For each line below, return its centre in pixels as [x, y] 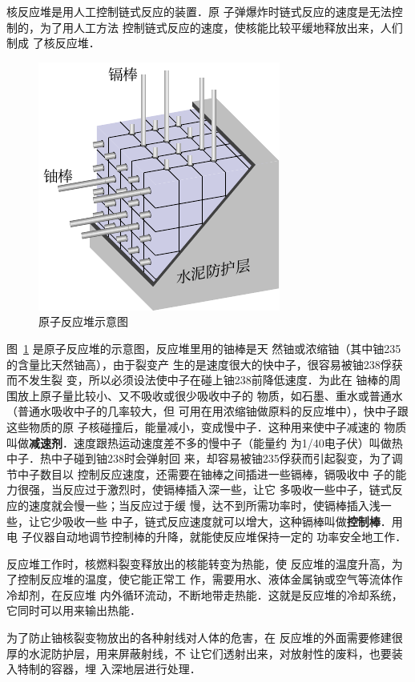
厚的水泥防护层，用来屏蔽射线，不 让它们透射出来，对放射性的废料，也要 [199, 653]
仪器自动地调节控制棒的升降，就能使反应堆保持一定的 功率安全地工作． [220, 537]
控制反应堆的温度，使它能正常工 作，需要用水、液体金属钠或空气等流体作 [210, 579]
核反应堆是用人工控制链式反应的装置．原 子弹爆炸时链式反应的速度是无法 [199, 11]
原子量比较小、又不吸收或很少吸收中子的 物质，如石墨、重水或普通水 [221, 395]
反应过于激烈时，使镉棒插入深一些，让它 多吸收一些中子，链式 [227, 489]
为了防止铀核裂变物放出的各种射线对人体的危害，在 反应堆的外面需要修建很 [205, 638]
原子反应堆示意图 [83, 321]
